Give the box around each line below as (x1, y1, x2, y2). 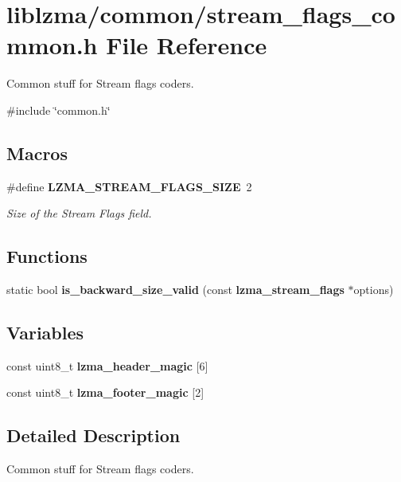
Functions (6, 244, 88, 268)
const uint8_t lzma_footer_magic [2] (6, 384, 204, 401)
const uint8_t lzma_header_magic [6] (6, 357, 208, 374)
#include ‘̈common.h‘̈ (6, 101, 111, 118)
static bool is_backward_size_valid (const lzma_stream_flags (6, 281, 345, 298)
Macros (6, 140, 68, 165)
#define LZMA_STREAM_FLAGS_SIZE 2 (6, 178, 252, 194)
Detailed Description (6, 423, 181, 448)
